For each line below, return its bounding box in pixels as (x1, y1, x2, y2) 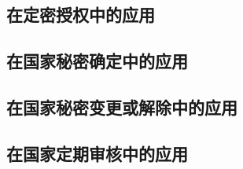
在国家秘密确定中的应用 (6, 49, 188, 73)
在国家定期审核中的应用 (6, 141, 188, 165)
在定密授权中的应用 (6, 2, 155, 27)
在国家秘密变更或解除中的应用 (6, 94, 237, 119)
